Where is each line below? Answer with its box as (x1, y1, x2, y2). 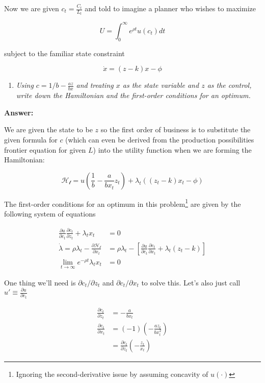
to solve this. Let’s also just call (141, 277, 241, 288)
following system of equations (4, 208, 96, 219)
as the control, (207, 80, 252, 90)
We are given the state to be (4, 124, 93, 135)
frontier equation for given (4, 144, 86, 155)
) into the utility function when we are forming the (93, 144, 252, 155)
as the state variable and (122, 80, 199, 90)
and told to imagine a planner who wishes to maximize (85, 3, 256, 13)
